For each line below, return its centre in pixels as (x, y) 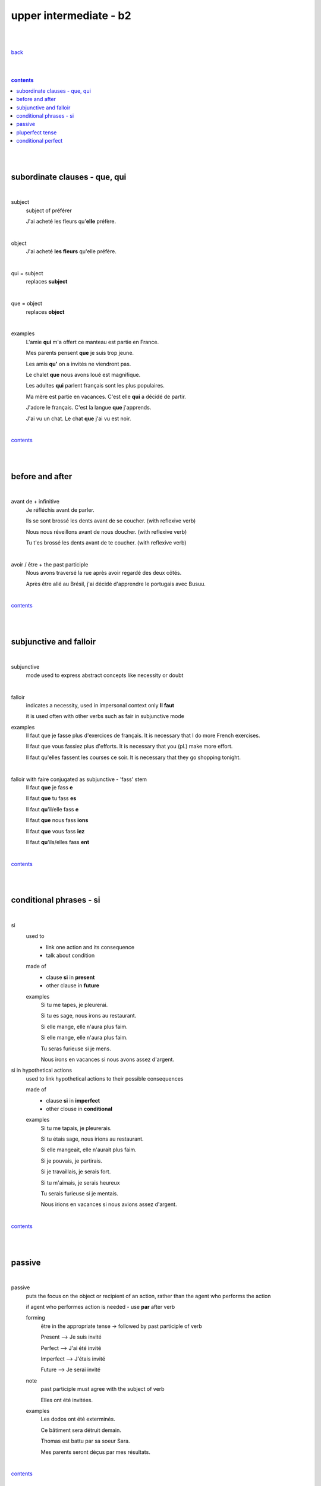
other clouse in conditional (79, 1109)
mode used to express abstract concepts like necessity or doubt (105, 675)
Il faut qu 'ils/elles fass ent (57, 842)
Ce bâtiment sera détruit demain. (81, 1430)
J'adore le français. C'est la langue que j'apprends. (89, 408)
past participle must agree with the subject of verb (103, 1389)
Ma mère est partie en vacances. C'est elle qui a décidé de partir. (106, 396)
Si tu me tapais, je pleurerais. (76, 1128)
